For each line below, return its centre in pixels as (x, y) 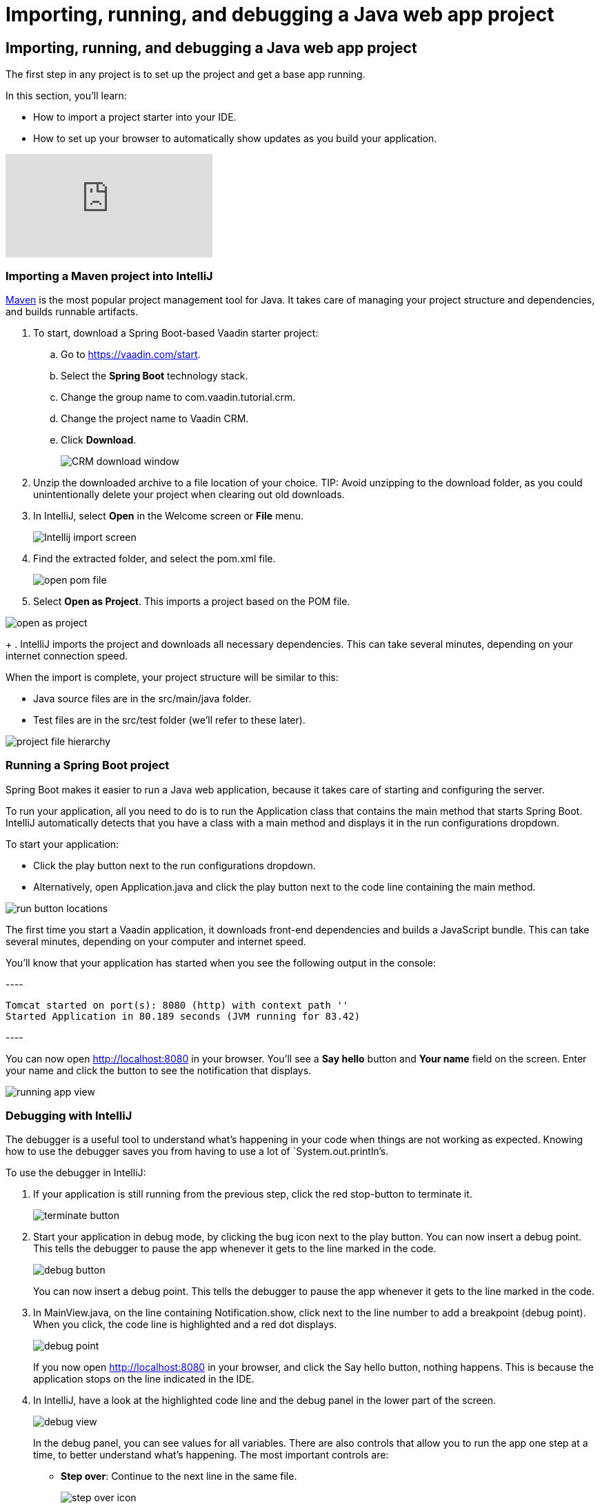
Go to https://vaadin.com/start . (131, 354)
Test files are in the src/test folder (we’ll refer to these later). (169, 720)
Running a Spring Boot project (88, 765)
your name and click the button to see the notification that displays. (159, 1070)
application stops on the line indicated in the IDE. (144, 1379)
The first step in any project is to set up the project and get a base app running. (186, 75)
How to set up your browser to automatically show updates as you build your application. (235, 139)
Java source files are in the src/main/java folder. (142, 698)
